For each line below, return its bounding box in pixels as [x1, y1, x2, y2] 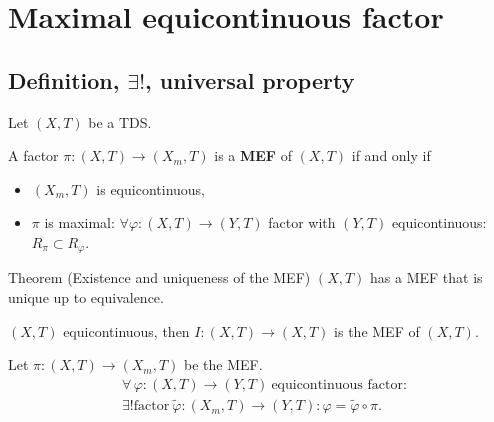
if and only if [351, 145, 431, 166]
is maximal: [44, 212, 115, 233]
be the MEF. [184, 354, 263, 375]
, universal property [144, 64, 355, 95]
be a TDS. [88, 111, 152, 132]
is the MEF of [334, 320, 420, 341]
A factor [8, 145, 59, 166]
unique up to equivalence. [8, 287, 164, 307]
